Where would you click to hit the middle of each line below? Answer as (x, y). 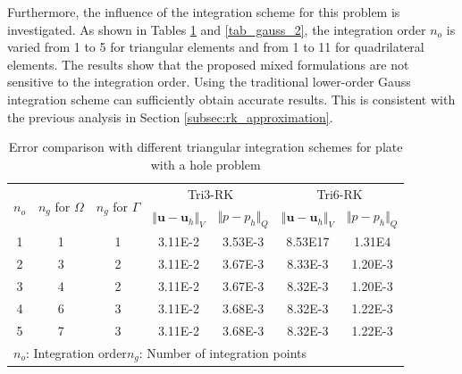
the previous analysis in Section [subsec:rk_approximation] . (170, 116)
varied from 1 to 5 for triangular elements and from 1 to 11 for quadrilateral (216, 47)
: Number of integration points (223, 352)
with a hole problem (206, 164)
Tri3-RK (211, 193)
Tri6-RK (340, 193)
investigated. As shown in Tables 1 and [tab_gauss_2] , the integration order (217, 29)
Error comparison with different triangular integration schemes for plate (206, 147)
